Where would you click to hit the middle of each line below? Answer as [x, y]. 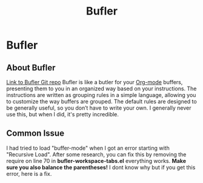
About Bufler [31, 68]
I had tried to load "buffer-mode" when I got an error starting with [88, 148]
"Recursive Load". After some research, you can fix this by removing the [96, 154]
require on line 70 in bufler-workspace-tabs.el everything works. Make [96, 161]
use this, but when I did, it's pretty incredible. [63, 114]
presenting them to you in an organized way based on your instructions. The [101, 88]
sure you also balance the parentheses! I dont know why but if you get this [101, 167]
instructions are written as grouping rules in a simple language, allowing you [101, 95]
